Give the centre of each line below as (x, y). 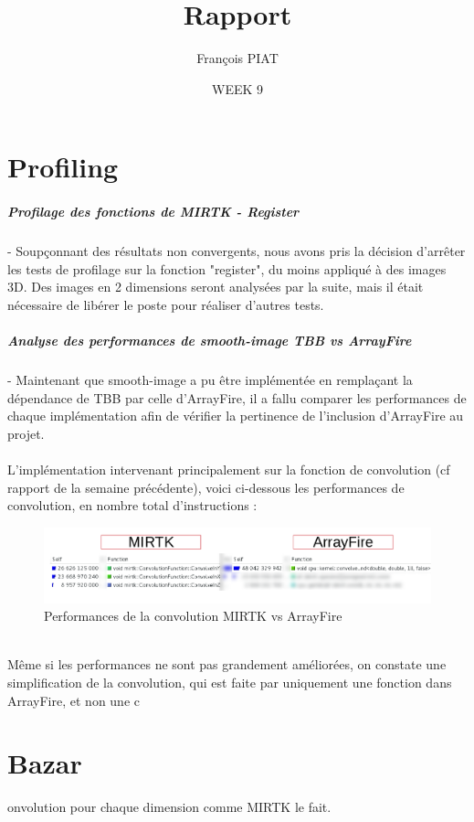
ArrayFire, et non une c (74, 700)
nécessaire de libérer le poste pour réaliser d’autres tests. (166, 304)
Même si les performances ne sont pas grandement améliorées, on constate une (227, 664)
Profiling (63, 167)
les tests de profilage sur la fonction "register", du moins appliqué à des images (227, 268)
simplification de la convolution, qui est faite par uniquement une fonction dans (230, 683)
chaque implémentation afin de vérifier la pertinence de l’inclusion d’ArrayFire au (236, 416)
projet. (26, 433)
